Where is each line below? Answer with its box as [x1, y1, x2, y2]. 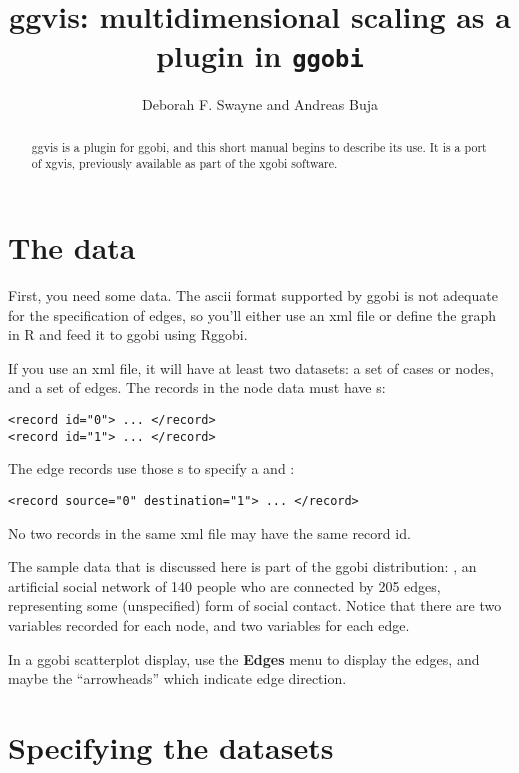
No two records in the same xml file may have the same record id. [8, 522, 411, 543]
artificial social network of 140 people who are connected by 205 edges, [8, 575, 441, 596]
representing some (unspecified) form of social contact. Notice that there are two [8, 595, 502, 616]
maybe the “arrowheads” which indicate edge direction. [8, 668, 347, 689]
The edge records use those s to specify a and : [8, 458, 295, 479]
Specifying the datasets [8, 726, 334, 767]
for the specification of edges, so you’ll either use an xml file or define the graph [8, 304, 497, 325]
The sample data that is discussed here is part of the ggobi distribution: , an [8, 556, 477, 577]
